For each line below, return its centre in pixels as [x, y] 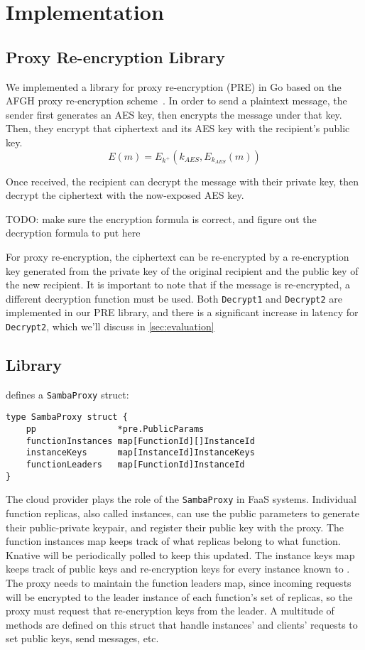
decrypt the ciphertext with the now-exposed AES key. [125, 195]
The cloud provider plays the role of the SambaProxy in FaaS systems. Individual [181, 499]
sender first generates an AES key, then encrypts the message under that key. [174, 114]
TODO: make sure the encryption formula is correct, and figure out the [161, 218]
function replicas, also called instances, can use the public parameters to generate [182, 513]
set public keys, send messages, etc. [82, 638]
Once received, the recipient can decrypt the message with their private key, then [182, 181]
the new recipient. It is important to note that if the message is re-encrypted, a [178, 285]
